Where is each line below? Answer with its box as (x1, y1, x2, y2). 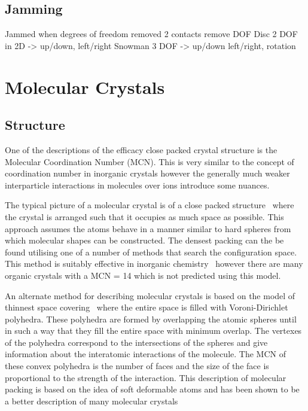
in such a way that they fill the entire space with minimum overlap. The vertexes (5, 324, 302, 337)
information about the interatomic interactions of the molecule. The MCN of (5, 348, 286, 360)
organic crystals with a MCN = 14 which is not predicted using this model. (5, 269, 281, 281)
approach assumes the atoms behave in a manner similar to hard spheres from (5, 222, 291, 235)
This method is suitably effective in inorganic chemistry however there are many (5, 257, 303, 270)
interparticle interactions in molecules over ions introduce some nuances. (5, 178, 270, 191)
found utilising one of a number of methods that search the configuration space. (5, 245, 297, 258)
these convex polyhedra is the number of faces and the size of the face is (5, 360, 269, 372)
